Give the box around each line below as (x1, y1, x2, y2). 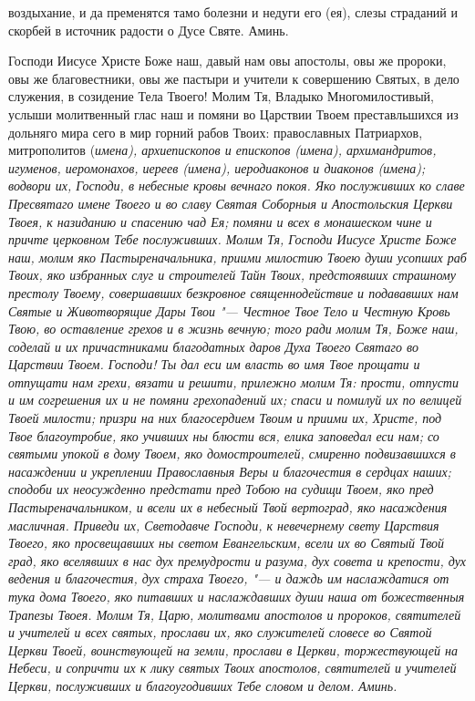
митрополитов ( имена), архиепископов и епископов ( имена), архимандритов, (8, 140, 437, 160)
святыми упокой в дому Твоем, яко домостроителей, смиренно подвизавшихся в (8, 444, 456, 463)
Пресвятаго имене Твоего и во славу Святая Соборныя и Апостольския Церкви (8, 193, 453, 212)
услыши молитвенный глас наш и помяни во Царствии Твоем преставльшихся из (8, 104, 459, 123)
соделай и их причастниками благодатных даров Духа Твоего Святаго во (8, 336, 418, 356)
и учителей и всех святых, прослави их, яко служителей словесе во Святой (8, 623, 432, 642)
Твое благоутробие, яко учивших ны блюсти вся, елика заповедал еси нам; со (8, 426, 439, 445)
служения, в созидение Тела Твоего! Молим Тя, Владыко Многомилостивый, (8, 87, 434, 106)
